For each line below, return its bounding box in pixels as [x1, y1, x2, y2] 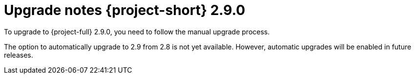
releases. [4, 50, 33, 59]
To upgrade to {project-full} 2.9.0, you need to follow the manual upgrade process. [4, 27, 270, 36]
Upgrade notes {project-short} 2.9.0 [4, 2, 246, 18]
